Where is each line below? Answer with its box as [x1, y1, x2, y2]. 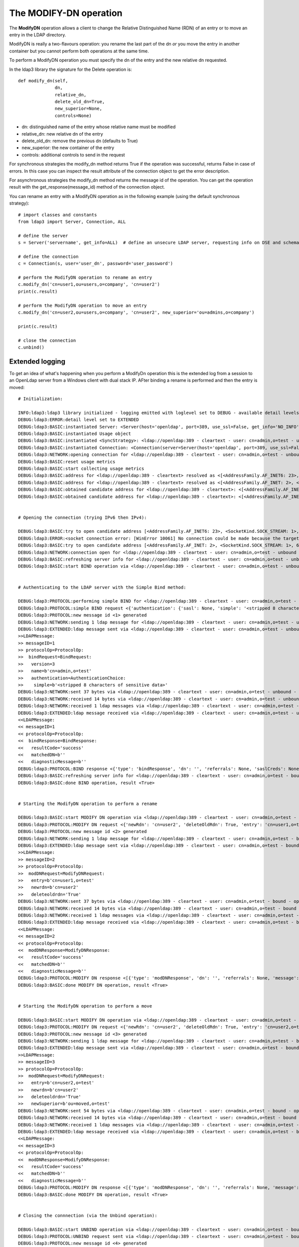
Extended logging [9, 357, 66, 366]
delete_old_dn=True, [55, 99, 105, 105]
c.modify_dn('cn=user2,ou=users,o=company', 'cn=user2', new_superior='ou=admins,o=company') [18, 310, 255, 315]
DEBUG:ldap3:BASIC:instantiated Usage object [18, 430, 132, 436]
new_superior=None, [55, 106, 102, 112]
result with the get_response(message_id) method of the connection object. [9, 184, 165, 190]
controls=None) [55, 113, 92, 118]
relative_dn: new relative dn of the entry [21, 131, 103, 137]
